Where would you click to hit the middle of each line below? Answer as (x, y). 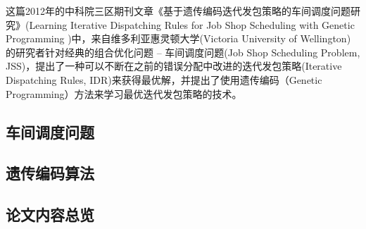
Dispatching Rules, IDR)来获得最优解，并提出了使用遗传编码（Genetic (164, 79)
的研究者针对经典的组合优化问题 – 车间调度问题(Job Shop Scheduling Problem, (183, 52)
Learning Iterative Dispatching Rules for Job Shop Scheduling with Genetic (192, 24)
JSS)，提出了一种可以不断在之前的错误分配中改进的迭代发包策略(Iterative (174, 66)
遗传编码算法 (50, 173)
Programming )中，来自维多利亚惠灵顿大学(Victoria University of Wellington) (178, 38)
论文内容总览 (50, 215)
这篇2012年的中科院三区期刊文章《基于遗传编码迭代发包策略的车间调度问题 (178, 11)
